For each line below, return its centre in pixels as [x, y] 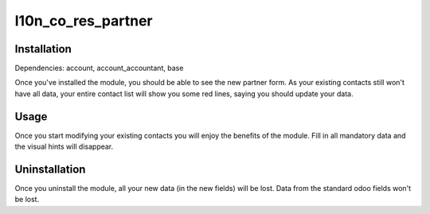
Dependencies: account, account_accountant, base [99, 68]
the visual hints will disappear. [64, 146]
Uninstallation [50, 169]
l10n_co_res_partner [84, 21]
